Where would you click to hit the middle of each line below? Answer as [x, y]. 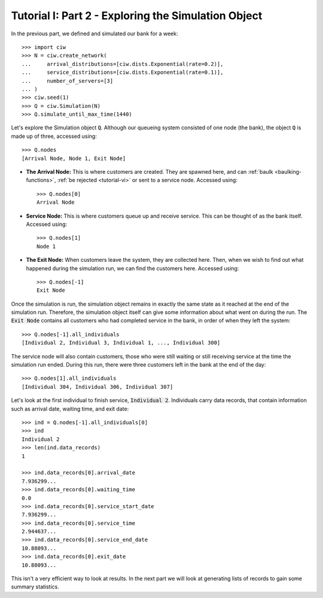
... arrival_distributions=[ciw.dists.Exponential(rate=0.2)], [123, 64]
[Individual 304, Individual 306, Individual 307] [97, 387]
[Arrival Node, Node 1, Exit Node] [74, 158]
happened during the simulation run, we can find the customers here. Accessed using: [132, 268]
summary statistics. [35, 587]
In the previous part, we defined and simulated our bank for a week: [95, 34]
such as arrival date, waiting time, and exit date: [70, 409]
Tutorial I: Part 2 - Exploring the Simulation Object [137, 16]
